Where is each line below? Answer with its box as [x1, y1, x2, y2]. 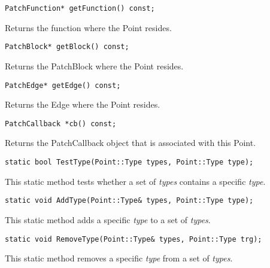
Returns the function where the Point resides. [5, 21, 172, 33]
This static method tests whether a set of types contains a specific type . [5, 175, 266, 187]
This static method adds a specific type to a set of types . [5, 213, 211, 226]
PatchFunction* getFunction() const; [5, 4, 155, 13]
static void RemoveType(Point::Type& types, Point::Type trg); [5, 234, 262, 243]
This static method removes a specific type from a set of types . [5, 252, 233, 264]
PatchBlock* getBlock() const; [5, 42, 129, 51]
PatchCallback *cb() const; [5, 119, 117, 128]
